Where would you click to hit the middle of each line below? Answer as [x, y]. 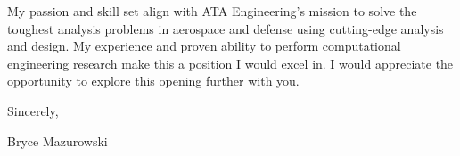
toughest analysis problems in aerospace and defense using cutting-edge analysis [226, 28]
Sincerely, [33, 110]
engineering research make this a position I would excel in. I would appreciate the [230, 63]
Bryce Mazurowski [57, 140]
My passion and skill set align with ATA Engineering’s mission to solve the [212, 11]
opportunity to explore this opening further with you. [153, 81]
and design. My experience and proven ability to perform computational [204, 46]
